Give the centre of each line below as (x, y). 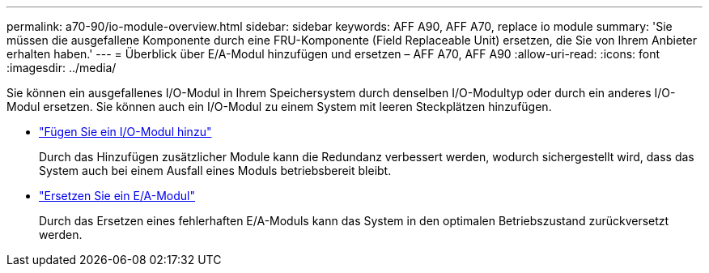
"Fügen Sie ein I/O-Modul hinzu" (125, 132)
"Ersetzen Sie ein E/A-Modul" (117, 196)
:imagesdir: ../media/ (62, 68)
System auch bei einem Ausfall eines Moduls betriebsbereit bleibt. (215, 171)
